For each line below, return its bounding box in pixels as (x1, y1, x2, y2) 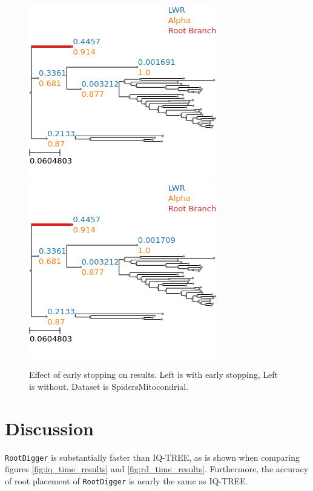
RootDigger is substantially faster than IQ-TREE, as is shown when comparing (5, 450, 300, 463)
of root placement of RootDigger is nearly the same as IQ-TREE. (5, 474, 248, 487)
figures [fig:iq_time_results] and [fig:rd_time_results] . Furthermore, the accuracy (5, 463, 309, 475)
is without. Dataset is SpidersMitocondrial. (29, 380, 189, 392)
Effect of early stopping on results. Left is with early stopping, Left (29, 368, 278, 381)
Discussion (5, 415, 94, 440)
